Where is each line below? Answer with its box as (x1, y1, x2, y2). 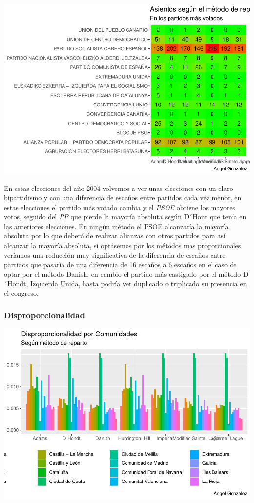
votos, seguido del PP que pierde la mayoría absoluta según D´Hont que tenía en (4, 211, 247, 222)
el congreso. (4, 288, 39, 298)
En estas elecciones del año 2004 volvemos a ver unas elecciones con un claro (4, 183, 233, 193)
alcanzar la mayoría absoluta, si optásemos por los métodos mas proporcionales (4, 240, 241, 251)
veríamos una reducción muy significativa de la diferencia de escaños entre (4, 250, 226, 260)
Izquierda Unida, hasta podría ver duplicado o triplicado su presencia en (30, 278, 247, 289)
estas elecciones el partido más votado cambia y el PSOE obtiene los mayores (4, 202, 235, 212)
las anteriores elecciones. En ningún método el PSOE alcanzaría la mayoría (4, 221, 229, 231)
